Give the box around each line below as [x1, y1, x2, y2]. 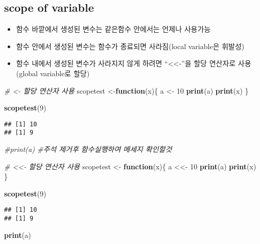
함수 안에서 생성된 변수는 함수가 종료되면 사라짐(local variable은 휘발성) [16, 40, 245, 51]
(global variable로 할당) [16, 68, 90, 78]
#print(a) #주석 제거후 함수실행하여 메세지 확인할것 [4, 144, 172, 154]
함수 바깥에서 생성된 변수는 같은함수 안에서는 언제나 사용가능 [16, 24, 211, 34]
